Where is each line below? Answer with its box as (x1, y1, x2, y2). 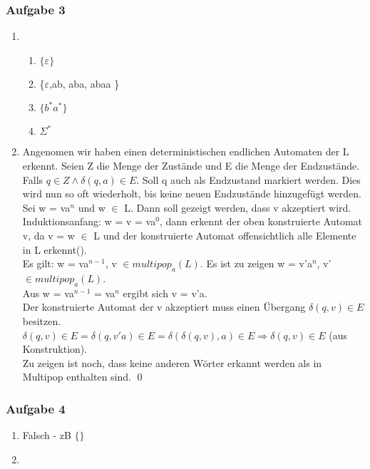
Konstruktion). (22, 341, 88, 356)
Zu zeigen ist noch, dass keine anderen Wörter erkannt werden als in (22, 355, 322, 370)
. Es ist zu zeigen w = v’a (200, 256, 312, 271)
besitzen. (22, 313, 61, 328)
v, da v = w (22, 227, 75, 242)
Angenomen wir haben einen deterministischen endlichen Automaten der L (22, 144, 349, 159)
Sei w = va (22, 200, 71, 215)
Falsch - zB (22, 428, 71, 443)
